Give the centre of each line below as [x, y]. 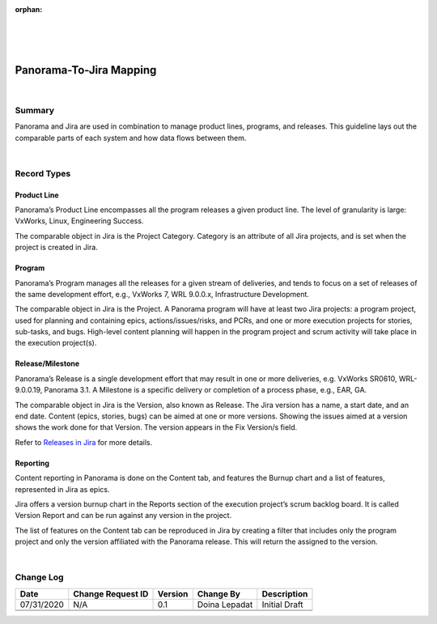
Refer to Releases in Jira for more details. [84, 442]
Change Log [39, 577]
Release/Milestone [47, 363]
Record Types [43, 173]
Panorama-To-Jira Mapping [86, 70]
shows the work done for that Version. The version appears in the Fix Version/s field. [156, 427]
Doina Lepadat [225, 605]
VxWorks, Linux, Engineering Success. [79, 221]
